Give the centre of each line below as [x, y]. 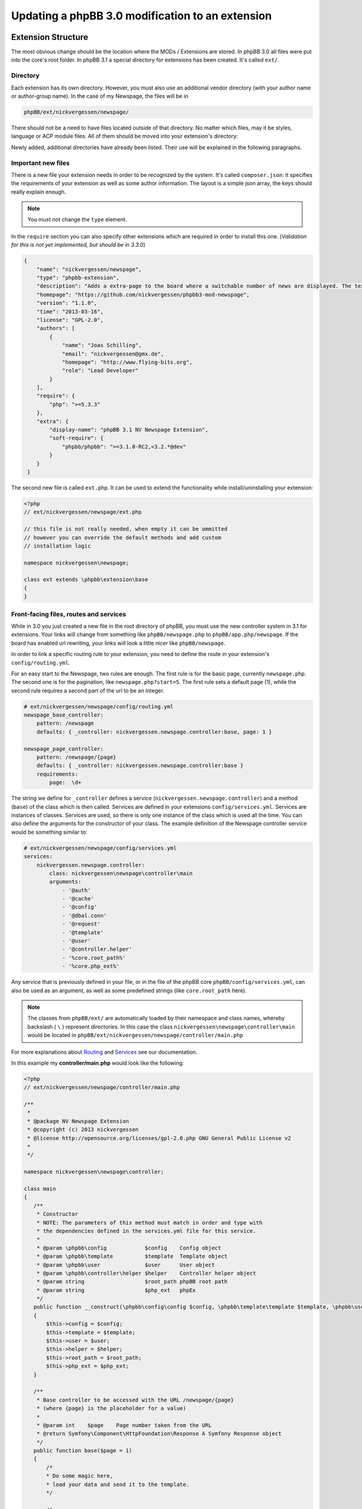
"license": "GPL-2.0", [70, 320]
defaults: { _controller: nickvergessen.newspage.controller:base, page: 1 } [154, 732]
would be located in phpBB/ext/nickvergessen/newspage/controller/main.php [135, 1035]
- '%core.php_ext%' [91, 966]
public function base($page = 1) [83, 1451]
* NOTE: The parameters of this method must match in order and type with [149, 1223]
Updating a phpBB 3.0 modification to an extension [141, 16]
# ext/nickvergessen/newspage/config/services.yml [100, 848]
